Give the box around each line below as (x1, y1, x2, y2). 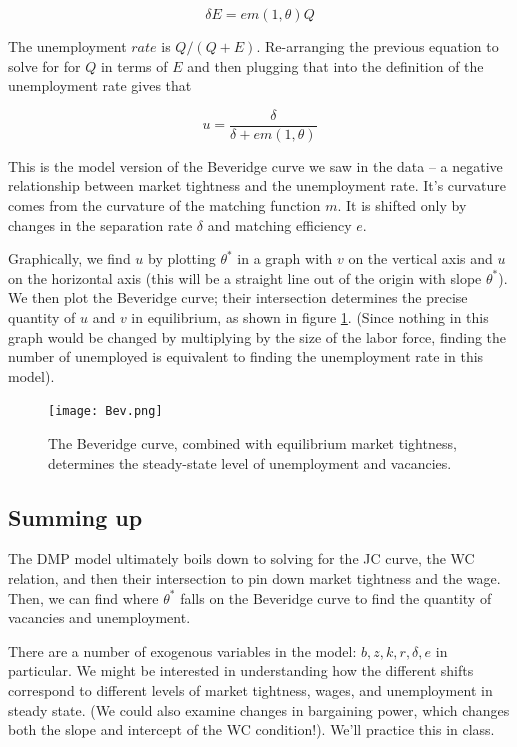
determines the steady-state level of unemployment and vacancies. (48, 452, 452, 473)
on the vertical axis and (348, 248, 493, 269)
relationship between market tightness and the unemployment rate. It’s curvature (8, 175, 506, 196)
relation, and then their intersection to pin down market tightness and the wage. (8, 568, 501, 589)
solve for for (8, 55, 81, 76)
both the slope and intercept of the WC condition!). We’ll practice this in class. (8, 719, 495, 740)
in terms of (100, 55, 168, 76)
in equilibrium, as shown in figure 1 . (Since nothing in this (131, 307, 489, 327)
